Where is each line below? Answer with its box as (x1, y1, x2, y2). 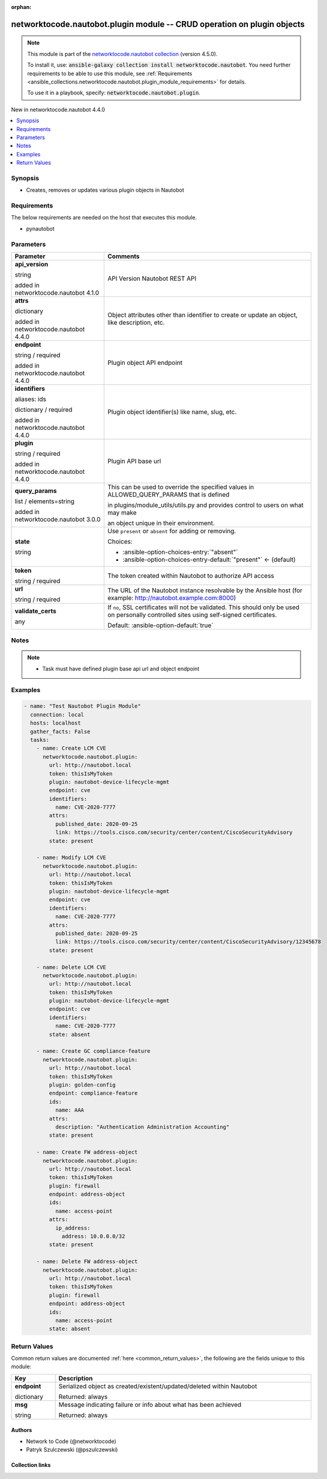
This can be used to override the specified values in (107, 483, 254, 491)
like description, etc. (107, 318, 165, 326)
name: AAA (55, 1107, 84, 1113)
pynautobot (26, 225, 55, 232)
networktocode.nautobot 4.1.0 (14, 289, 100, 297)
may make (107, 508, 137, 516)
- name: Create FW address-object (36, 1149, 138, 1156)
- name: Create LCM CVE (36, 745, 106, 752)
